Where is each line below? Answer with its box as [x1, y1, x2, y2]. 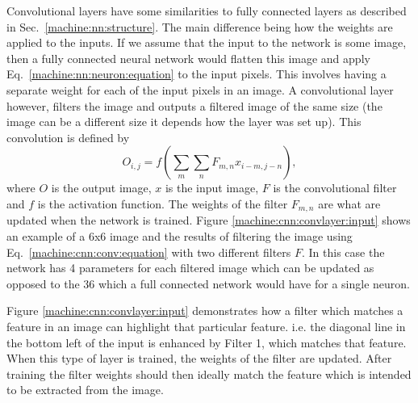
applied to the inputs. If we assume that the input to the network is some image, [6, 34, 407, 51]
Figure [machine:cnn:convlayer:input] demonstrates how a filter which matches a [6, 302, 403, 319]
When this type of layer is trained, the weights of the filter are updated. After [6, 350, 392, 367]
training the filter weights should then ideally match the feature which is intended [6, 365, 412, 382]
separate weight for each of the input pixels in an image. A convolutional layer [6, 81, 394, 98]
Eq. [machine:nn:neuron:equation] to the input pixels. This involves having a [6, 65, 387, 82]
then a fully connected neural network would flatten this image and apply [6, 49, 370, 66]
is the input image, [165, 179, 259, 196]
